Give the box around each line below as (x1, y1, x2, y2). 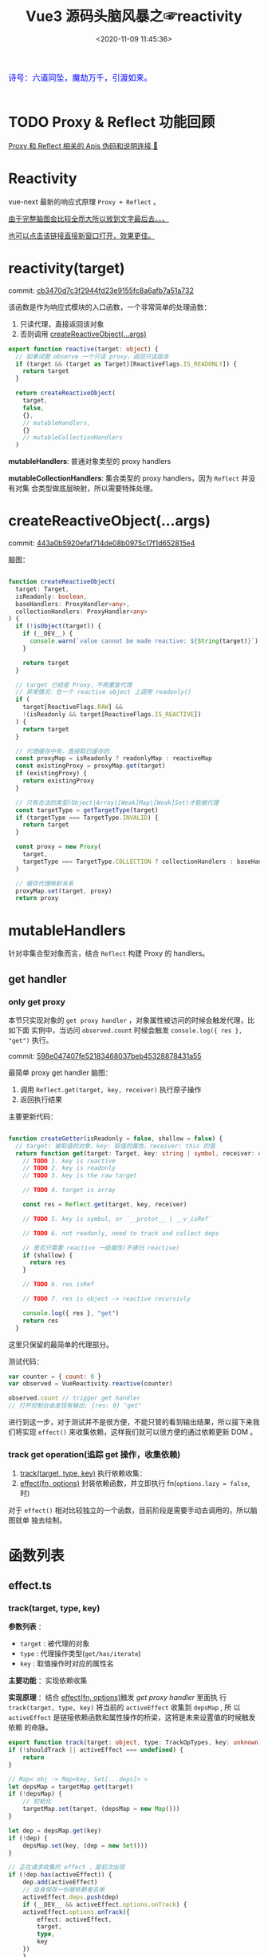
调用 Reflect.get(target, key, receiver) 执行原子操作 (19, 1084, 202, 1094)
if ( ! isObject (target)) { (15, 622, 102, 631)
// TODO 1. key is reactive (22, 1157, 116, 1165)
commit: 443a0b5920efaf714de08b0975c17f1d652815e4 (8, 538, 195, 548)
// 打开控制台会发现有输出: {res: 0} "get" (8, 1402, 142, 1410)
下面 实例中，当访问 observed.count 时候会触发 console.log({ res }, (14, 1025, 243, 1035)
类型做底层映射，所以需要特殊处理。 (37, 484, 157, 493)
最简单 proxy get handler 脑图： (8, 1068, 113, 1077)
